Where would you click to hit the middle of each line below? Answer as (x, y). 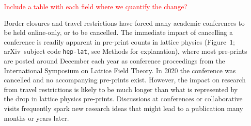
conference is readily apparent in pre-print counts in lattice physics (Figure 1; (119, 41)
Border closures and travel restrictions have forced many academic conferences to (124, 23)
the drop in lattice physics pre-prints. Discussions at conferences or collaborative (123, 99)
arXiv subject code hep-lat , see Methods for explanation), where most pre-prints (125, 51)
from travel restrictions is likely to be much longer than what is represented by (121, 89)
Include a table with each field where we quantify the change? (96, 6)
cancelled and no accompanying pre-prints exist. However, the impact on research (125, 80)
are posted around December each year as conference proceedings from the (115, 61)
